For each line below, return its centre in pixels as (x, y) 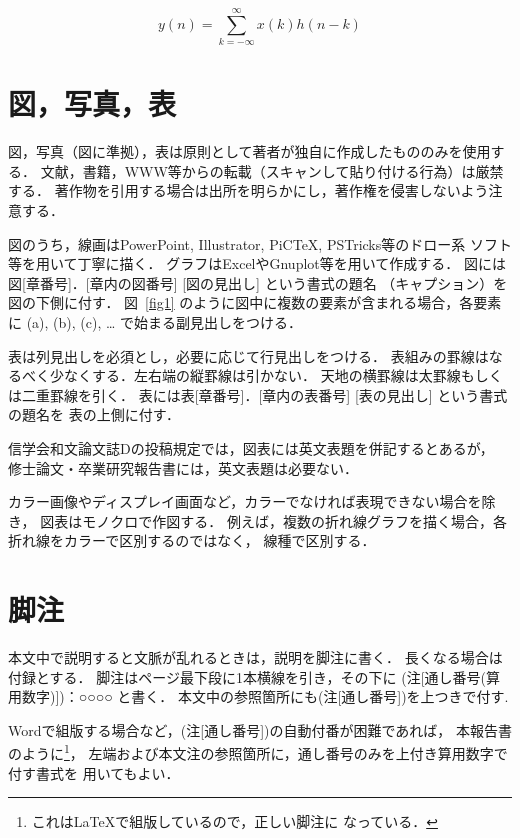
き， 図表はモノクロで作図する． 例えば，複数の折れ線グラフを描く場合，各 (257, 520)
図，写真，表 (92, 103)
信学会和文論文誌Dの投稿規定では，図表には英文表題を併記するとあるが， (251, 447)
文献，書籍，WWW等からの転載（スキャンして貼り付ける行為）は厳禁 (272, 170)
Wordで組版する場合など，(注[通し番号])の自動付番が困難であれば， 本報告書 (260, 729)
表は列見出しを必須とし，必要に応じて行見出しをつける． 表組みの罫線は (248, 355)
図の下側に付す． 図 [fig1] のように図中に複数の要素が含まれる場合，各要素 (255, 302)
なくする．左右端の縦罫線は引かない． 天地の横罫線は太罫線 (262, 375)
